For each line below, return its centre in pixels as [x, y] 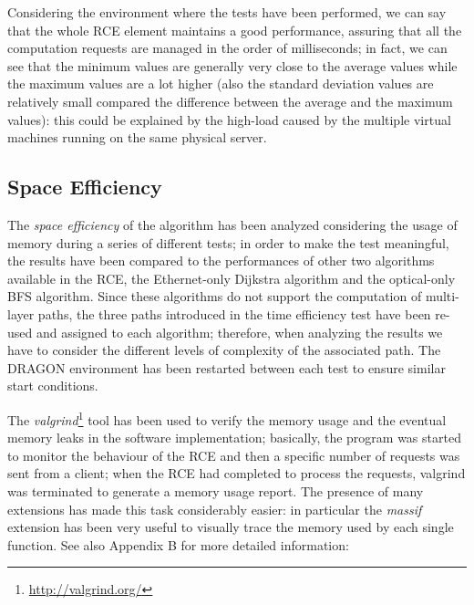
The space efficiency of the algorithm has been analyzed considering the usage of [232, 224]
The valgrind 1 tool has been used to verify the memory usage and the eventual [227, 418]
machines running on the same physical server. [137, 137]
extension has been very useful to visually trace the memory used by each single [231, 527]
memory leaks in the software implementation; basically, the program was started [234, 438]
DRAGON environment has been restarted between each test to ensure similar [227, 367]
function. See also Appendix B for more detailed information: [178, 544]
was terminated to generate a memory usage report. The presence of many [216, 490]
